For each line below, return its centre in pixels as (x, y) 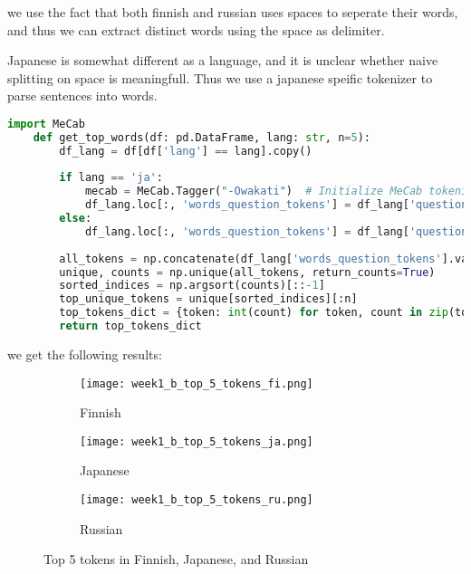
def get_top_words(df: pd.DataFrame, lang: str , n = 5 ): (202, 137)
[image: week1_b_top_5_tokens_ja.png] (197, 441)
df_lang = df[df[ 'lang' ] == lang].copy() (186, 151)
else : (76, 219)
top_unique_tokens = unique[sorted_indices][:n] (208, 299)
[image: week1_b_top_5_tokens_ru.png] (197, 500)
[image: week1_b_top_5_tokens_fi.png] (197, 383)
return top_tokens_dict (130, 326)
